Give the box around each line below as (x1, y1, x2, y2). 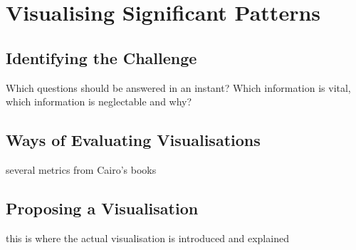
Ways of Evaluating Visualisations (6, 129, 261, 151)
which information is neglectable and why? (6, 94, 192, 109)
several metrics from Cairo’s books (6, 162, 157, 177)
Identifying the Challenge (6, 46, 197, 68)
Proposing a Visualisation (6, 197, 199, 219)
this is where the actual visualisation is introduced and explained (6, 230, 289, 245)
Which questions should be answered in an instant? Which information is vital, (6, 80, 351, 95)
